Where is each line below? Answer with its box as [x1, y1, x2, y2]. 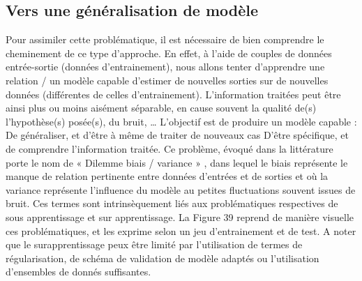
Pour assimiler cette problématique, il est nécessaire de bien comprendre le [6, 32, 324, 47]
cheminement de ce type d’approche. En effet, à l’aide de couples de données [6, 45, 332, 60]
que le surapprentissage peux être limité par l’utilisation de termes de [6, 237, 303, 252]
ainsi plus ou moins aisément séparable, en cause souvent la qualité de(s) [6, 100, 317, 115]
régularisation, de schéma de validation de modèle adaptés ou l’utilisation [6, 250, 319, 265]
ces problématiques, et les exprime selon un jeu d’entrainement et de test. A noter [6, 223, 356, 238]
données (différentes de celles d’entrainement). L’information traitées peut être [6, 86, 341, 101]
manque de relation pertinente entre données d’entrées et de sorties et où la [6, 169, 329, 183]
